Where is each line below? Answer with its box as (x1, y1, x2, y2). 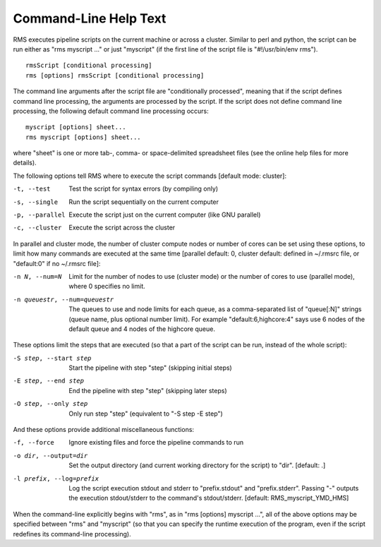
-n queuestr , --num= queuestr (13, 295, 114, 303)
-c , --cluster (13, 224, 62, 232)
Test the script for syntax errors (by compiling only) (68, 184, 219, 193)
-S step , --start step (13, 354, 92, 362)
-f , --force (13, 438, 54, 447)
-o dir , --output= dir (13, 452, 88, 459)
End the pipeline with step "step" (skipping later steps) (68, 386, 227, 395)
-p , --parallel (13, 211, 66, 219)
